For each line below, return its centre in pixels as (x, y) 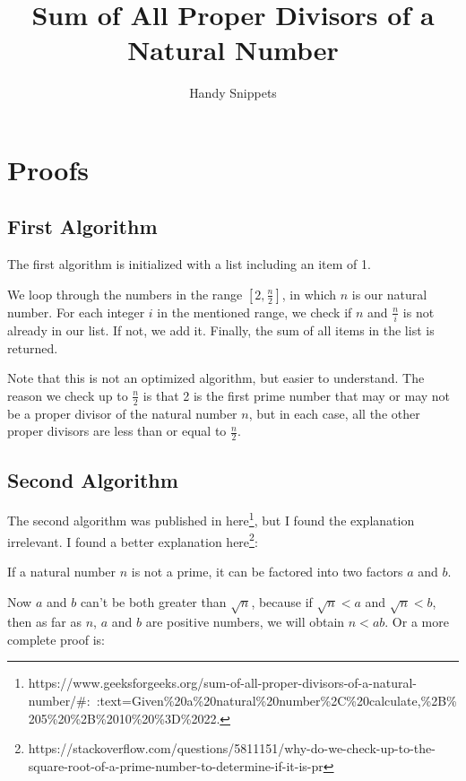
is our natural (389, 294)
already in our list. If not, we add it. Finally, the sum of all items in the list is (221, 330)
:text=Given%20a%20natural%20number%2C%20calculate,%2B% (276, 701)
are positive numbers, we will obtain (245, 622)
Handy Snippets (233, 93)
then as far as (45, 622)
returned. (33, 347)
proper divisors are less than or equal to (117, 431)
